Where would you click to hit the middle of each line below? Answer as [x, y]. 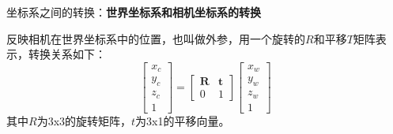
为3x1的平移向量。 [183, 120]
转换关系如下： [67, 54]
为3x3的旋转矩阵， [84, 120]
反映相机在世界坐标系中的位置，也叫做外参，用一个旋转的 [156, 38]
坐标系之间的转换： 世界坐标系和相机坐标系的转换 [134, 12]
